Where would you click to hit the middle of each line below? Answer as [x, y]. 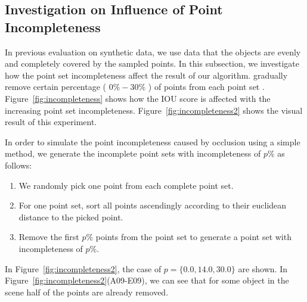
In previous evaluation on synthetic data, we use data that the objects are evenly [153, 52]
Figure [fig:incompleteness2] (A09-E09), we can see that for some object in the [147, 280]
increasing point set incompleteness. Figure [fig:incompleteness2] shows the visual [154, 110]
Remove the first [49, 237]
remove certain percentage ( [56, 87]
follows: [18, 165]
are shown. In [263, 268]
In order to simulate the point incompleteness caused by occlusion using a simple [153, 141]
